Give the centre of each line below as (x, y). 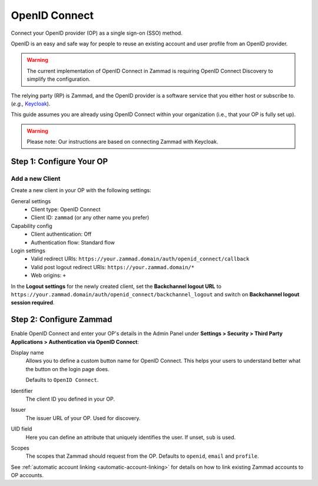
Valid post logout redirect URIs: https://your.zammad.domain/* (112, 267)
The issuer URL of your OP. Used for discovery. (83, 418)
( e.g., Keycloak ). (31, 104)
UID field (21, 429)
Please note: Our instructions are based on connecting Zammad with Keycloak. (122, 142)
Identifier (22, 391)
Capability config (32, 226)
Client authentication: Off (61, 234)
